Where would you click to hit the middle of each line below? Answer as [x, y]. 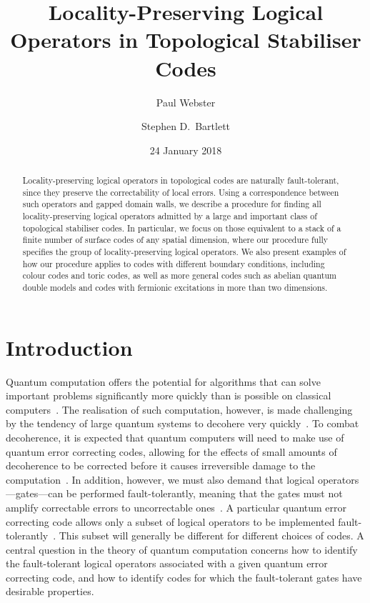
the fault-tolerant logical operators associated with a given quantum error [167, 563]
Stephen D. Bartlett [186, 126]
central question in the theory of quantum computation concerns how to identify [182, 549]
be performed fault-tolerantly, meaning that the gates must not [204, 493]
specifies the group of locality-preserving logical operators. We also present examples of [184, 252]
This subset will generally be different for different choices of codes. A [211, 535]
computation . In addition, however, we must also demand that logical [160, 479]
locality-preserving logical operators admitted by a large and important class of [170, 216]
